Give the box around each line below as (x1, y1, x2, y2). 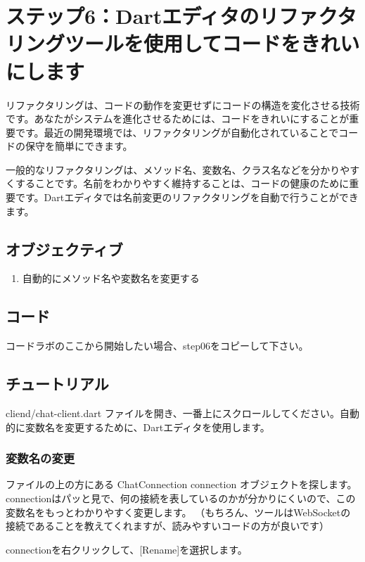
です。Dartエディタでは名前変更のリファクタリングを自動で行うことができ (15, 190, 359, 205)
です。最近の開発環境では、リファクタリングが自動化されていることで (15, 124, 339, 139)
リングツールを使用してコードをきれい (6, 29, 360, 58)
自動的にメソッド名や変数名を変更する (22, 271, 200, 286)
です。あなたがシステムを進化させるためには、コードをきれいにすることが (6, 111, 350, 126)
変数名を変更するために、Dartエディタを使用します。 (25, 419, 270, 434)
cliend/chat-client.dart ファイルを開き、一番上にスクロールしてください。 (6, 406, 340, 421)
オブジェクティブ (6, 238, 123, 260)
